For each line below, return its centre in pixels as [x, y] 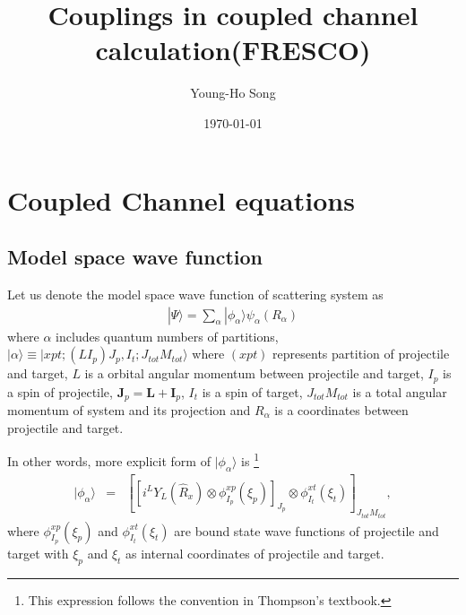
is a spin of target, [252, 391]
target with [38, 553]
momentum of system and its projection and [129, 410]
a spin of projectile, [60, 391]
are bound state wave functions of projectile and [306, 530]
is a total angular [400, 391]
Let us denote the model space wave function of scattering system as [195, 294]
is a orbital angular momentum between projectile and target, [254, 373]
